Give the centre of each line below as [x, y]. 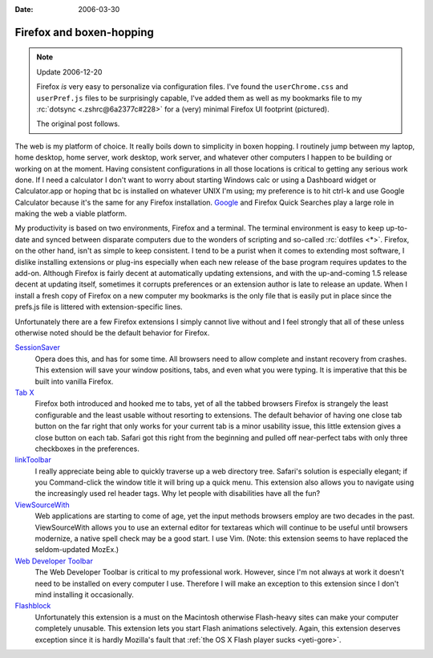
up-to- [397, 228]
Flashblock [33, 606]
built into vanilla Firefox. [74, 381]
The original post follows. [78, 124]
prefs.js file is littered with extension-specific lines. [99, 307]
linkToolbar [33, 460]
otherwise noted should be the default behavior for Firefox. [112, 333]
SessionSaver [37, 347]
